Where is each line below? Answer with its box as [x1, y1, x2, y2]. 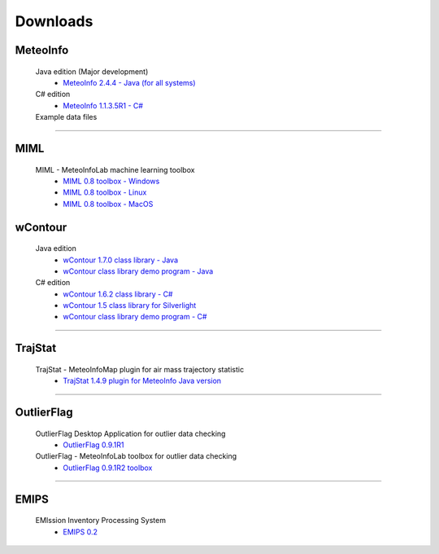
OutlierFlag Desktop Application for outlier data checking [35, 429, 226, 438]
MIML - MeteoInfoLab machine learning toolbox [35, 165, 195, 174]
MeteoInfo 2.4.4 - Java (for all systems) [63, 77, 196, 87]
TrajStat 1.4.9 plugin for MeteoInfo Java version [63, 376, 222, 386]
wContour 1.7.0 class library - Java [63, 255, 179, 265]
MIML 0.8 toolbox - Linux [63, 187, 147, 197]
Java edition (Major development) [35, 66, 149, 77]
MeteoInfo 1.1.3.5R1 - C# [63, 100, 144, 110]
